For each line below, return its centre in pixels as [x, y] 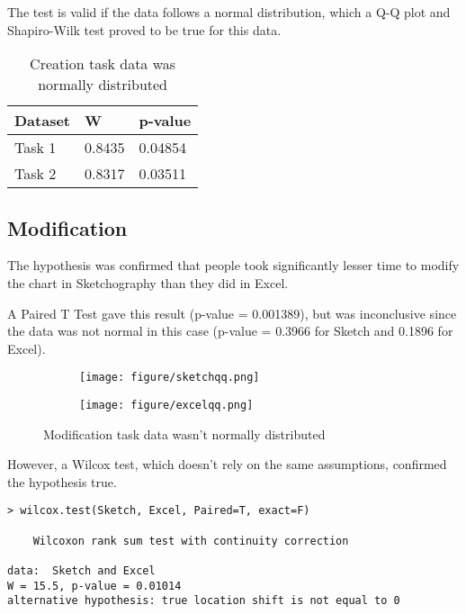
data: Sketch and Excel [81, 571]
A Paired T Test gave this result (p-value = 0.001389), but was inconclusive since [232, 313]
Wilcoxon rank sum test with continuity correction [191, 541]
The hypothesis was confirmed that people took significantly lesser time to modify [233, 265]
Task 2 [36, 174]
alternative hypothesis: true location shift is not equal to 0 [204, 601]
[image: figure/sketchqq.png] [170, 378]
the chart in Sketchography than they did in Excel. [148, 282]
